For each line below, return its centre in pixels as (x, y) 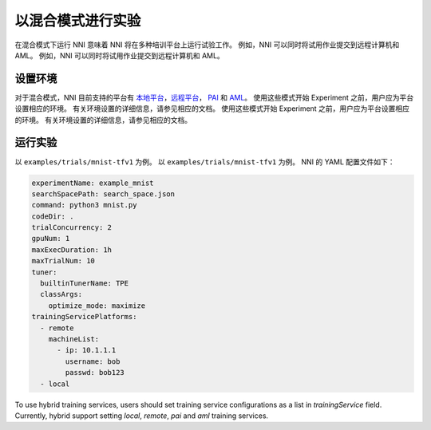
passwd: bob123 (95, 373)
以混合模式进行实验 (78, 21)
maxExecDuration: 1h (71, 250)
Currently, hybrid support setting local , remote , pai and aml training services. (142, 416)
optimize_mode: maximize (97, 306)
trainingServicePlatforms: (84, 317)
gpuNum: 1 (51, 239)
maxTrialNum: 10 (63, 261)
